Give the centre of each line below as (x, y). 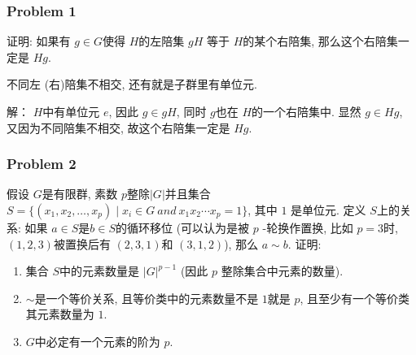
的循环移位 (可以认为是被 (183, 227)
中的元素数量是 (100, 271)
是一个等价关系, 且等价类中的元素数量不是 (147, 298)
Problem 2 (42, 164)
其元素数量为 (60, 314)
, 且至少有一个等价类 (355, 298)
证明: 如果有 (39, 41)
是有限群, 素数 (80, 194)
